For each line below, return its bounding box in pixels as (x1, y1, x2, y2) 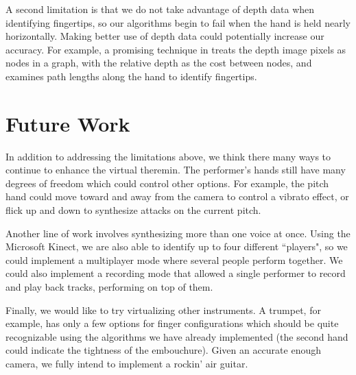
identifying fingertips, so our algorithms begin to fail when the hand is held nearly (5, 15, 351, 29)
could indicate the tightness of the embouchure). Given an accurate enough (5, 343, 321, 357)
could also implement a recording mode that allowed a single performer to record (5, 266, 346, 280)
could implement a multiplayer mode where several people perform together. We (5, 252, 343, 267)
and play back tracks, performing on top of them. (5, 280, 213, 294)
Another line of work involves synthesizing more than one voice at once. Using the (5, 226, 351, 240)
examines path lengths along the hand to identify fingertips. (5, 69, 257, 83)
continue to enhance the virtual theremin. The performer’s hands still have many (5, 162, 346, 177)
